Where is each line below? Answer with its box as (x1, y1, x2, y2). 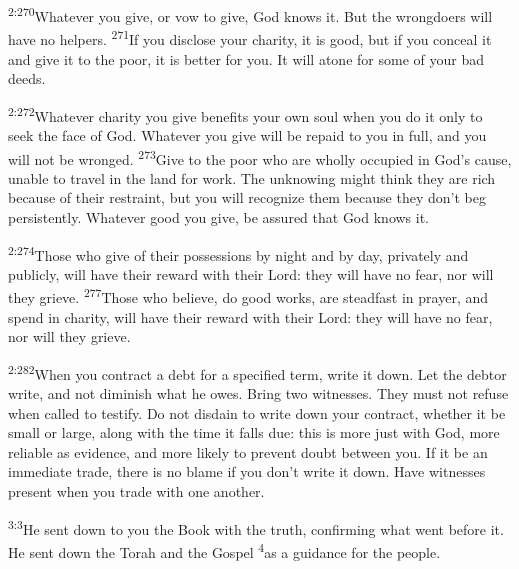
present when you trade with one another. (8, 481, 265, 502)
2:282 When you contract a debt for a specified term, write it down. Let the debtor (8, 360, 507, 384)
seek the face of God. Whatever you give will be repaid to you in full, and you (8, 124, 487, 145)
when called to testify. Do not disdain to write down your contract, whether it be (8, 402, 506, 423)
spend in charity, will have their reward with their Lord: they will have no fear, (8, 306, 493, 327)
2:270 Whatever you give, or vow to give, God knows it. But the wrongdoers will (8, 3, 493, 26)
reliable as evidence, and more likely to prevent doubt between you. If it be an (8, 441, 488, 462)
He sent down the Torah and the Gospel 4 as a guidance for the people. (8, 538, 441, 562)
